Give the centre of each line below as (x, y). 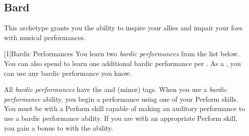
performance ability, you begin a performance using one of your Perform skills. (121, 99)
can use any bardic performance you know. (68, 73)
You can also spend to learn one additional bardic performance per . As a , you (123, 63)
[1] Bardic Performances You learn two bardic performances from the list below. (122, 54)
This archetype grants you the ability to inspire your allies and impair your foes (123, 28)
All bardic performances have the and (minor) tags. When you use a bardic (115, 89)
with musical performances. (45, 37)
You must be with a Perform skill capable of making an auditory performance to (124, 108)
